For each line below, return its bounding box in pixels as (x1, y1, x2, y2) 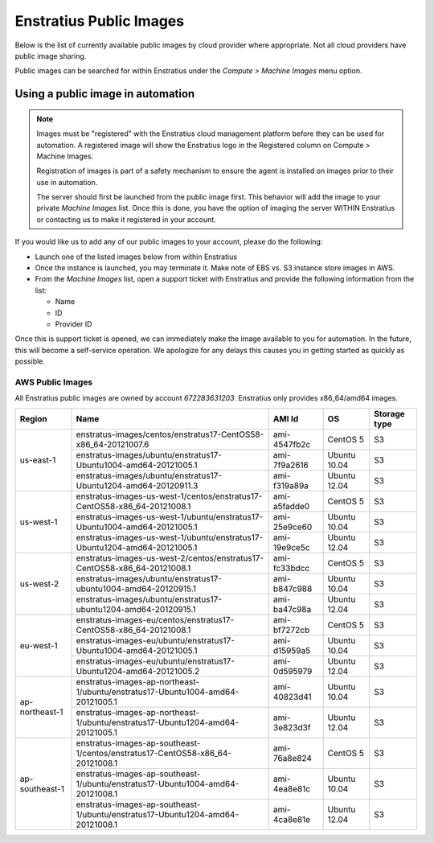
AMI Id (273, 413, 299, 424)
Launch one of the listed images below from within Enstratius (35, 252, 237, 261)
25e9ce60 (273, 521, 313, 533)
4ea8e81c (273, 783, 311, 794)
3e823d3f (273, 722, 311, 733)
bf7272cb (273, 624, 310, 635)
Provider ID (55, 319, 92, 329)
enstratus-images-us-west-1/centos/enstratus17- (76, 491, 263, 502)
